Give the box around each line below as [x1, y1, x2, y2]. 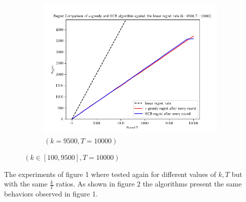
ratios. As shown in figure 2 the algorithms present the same [56, 178, 242, 189]
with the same [4, 178, 48, 189]
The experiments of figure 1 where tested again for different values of [4, 168, 216, 179]
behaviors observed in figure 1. [4, 188, 98, 199]
